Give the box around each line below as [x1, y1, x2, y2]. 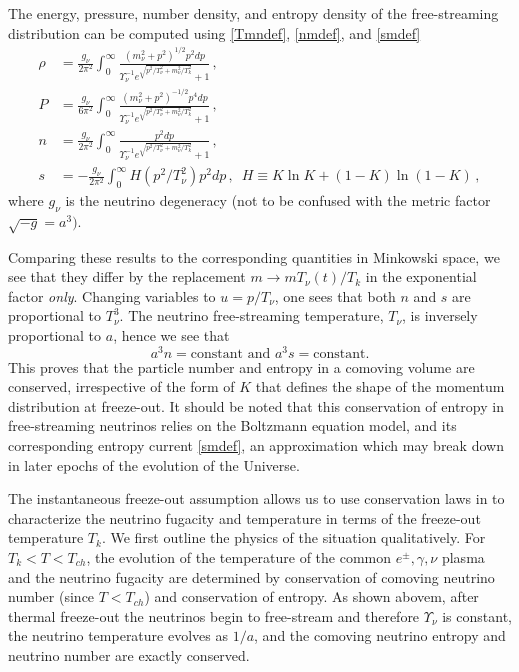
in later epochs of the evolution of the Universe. [8, 454, 300, 475]
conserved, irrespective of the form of [8, 376, 235, 397]
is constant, [442, 605, 512, 626]
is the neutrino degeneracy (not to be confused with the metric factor [65, 190, 491, 211]
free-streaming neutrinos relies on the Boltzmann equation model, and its [8, 415, 457, 436]
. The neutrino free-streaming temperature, [119, 305, 384, 326]
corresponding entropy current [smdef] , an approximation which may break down [8, 435, 504, 456]
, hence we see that [113, 325, 230, 346]
